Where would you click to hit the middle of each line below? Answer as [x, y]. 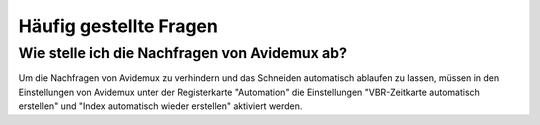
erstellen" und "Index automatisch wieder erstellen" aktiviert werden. [160, 106]
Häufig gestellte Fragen [118, 26]
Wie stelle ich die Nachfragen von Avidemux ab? [182, 53]
